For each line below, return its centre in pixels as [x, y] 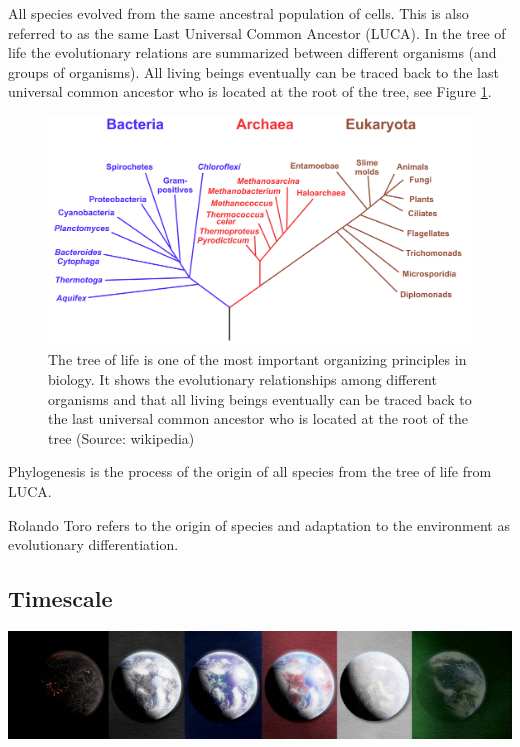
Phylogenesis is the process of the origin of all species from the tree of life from [250, 471]
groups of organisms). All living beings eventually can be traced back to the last [253, 71]
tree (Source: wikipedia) [121, 437]
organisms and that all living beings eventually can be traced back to [260, 398]
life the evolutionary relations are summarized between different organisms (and [252, 52]
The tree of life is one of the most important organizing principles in [257, 359]
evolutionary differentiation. [93, 544]
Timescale [60, 598]
